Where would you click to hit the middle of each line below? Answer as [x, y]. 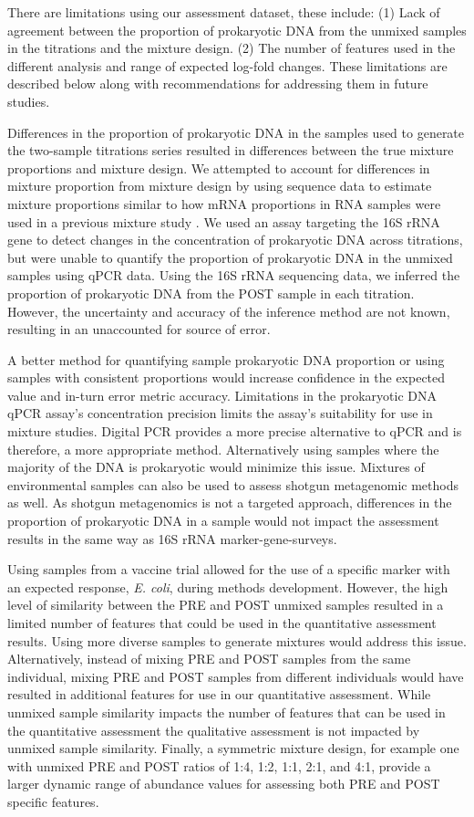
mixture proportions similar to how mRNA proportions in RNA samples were [224, 203]
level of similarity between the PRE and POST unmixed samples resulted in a [226, 605]
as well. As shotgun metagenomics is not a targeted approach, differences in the [230, 503]
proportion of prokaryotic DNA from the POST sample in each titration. [211, 293]
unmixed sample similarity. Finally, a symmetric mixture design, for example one [233, 748]
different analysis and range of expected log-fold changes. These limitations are [227, 65]
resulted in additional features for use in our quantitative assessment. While [219, 694]
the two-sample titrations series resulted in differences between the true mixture [231, 150]
